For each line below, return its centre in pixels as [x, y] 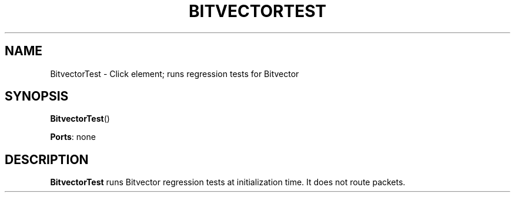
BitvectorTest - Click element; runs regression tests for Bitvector [175, 74]
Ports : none [73, 137]
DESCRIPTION [47, 159]
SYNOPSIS [37, 96]
